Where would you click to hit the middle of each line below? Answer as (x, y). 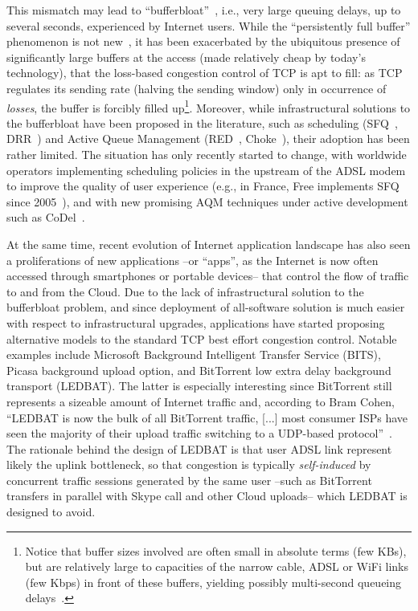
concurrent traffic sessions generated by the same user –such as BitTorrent (189, 480)
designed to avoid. (51, 512)
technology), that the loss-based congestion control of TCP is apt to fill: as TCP (205, 73)
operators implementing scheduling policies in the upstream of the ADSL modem (206, 170)
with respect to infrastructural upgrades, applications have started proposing (196, 322)
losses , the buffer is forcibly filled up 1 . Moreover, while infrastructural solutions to (209, 106)
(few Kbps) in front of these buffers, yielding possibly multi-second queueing (213, 582)
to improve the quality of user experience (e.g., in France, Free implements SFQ (203, 186)
